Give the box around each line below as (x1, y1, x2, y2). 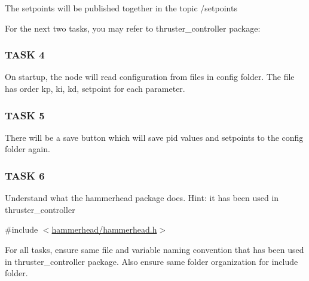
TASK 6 (5, 168, 45, 183)
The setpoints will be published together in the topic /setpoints (5, 2, 237, 14)
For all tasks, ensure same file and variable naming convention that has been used (5, 243, 304, 255)
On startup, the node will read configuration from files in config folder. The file (5, 70, 295, 83)
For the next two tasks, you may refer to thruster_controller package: (5, 21, 261, 34)
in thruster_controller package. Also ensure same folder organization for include (5, 255, 298, 267)
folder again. (5, 143, 50, 155)
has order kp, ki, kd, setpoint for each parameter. (5, 82, 185, 94)
